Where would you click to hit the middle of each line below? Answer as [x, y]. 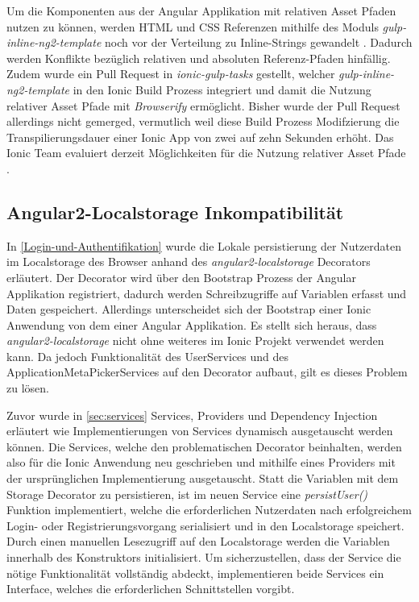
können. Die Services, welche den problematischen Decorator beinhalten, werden [204, 446]
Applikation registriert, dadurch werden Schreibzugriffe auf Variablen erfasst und [207, 293]
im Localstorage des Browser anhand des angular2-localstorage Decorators [189, 262]
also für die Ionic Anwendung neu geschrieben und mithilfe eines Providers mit [201, 462]
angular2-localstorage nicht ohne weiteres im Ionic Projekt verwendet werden [195, 340]
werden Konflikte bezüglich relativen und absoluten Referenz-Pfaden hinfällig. [199, 58]
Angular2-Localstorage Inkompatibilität [175, 212]
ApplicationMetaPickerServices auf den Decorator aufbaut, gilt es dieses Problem [207, 372]
